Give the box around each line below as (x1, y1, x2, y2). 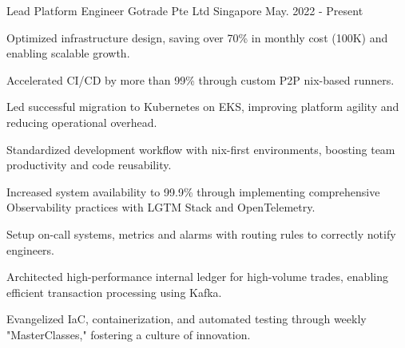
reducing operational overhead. (6, 113, 157, 130)
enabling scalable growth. (6, 45, 130, 61)
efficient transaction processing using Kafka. (6, 283, 222, 300)
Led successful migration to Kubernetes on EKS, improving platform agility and (6, 98, 399, 115)
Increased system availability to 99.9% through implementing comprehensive (6, 183, 380, 200)
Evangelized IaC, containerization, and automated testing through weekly (6, 310, 367, 327)
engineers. (6, 241, 55, 258)
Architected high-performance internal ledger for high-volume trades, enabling (6, 268, 388, 285)
